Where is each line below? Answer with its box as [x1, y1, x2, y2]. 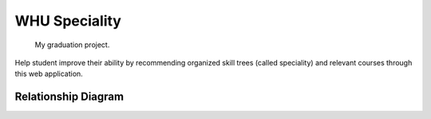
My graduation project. [34, 40, 110, 50]
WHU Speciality [14, 12, 121, 30]
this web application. [14, 69, 83, 79]
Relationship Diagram [14, 90, 124, 104]
